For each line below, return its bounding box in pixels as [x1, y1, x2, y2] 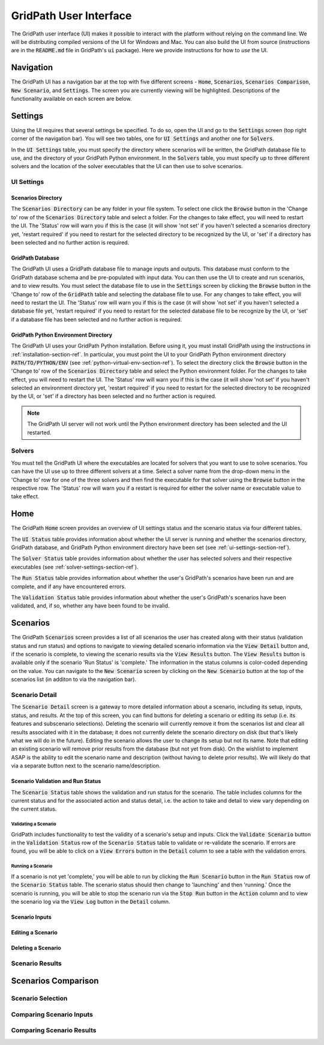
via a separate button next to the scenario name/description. [11, 762, 161, 769]
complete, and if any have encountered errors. [11, 583, 126, 590]
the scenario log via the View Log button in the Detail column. [11, 898, 170, 905]
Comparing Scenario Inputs [11, 1010, 93, 1019]
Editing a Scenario [11, 928, 58, 936]
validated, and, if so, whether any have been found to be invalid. [11, 602, 170, 609]
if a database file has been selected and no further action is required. [11, 315, 182, 323]
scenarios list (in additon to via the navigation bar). [11, 676, 137, 683]
